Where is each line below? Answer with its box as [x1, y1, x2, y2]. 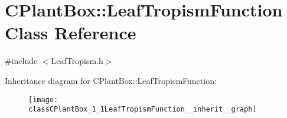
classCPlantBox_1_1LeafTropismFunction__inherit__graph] [28, 105, 257, 114]
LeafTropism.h [51, 55, 103, 67]
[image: [28, 95, 58, 104]
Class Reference [5, 21, 136, 45]
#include [5, 55, 38, 67]
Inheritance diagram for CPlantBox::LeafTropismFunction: [5, 74, 217, 86]
